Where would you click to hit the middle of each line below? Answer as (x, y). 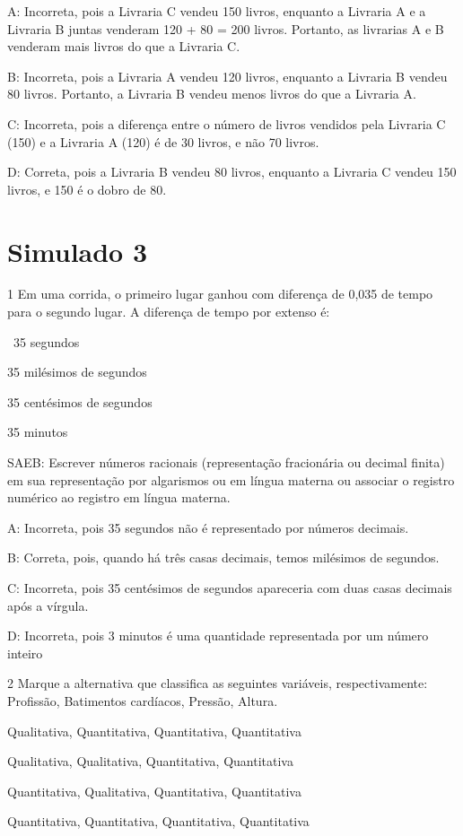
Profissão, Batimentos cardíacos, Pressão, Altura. (143, 700)
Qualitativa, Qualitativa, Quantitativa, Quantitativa (150, 761)
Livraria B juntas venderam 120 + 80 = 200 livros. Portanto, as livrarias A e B (226, 28)
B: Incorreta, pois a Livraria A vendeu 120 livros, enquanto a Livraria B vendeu (227, 76)
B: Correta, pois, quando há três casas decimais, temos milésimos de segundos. (223, 557)
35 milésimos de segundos (77, 372)
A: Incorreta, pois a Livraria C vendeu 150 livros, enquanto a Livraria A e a (217, 11)
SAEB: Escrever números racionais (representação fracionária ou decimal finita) (226, 462)
